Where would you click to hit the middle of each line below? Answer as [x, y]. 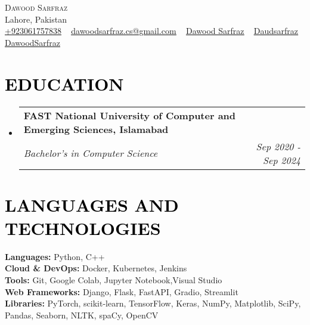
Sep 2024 [282, 160]
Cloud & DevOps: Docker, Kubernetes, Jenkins [96, 268]
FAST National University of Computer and [130, 115]
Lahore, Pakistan [36, 19]
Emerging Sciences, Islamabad [96, 129]
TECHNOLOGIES [83, 227]
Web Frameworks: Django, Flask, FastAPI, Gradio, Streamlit [122, 291]
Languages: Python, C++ [55, 256]
